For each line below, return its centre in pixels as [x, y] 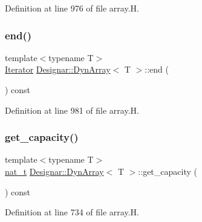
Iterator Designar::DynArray [58, 69]
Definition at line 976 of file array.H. [72, 8]
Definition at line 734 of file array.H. [72, 212]
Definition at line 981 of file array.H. [72, 110]
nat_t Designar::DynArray [54, 171]
